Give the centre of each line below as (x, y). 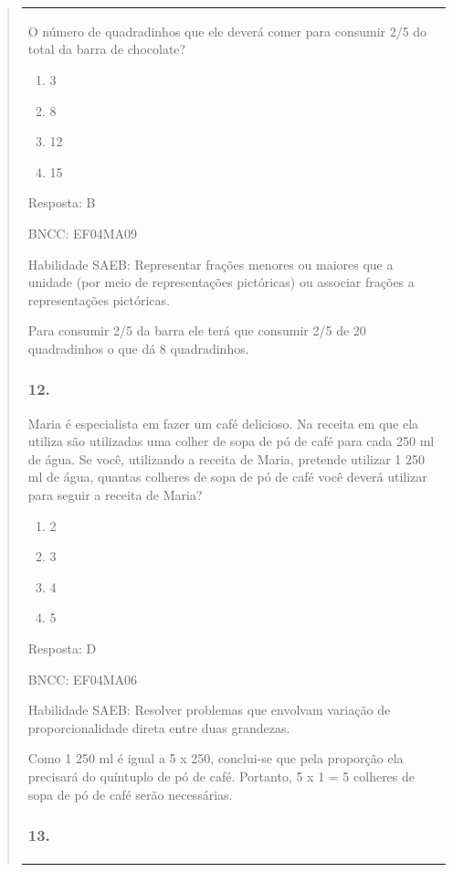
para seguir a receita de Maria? (115, 495)
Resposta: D (62, 649)
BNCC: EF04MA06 (82, 679)
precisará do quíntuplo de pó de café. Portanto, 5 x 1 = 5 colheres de (221, 776)
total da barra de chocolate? (107, 49)
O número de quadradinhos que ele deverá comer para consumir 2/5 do (227, 31)
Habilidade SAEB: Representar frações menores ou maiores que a (211, 264)
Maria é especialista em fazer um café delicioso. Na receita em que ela (223, 423)
